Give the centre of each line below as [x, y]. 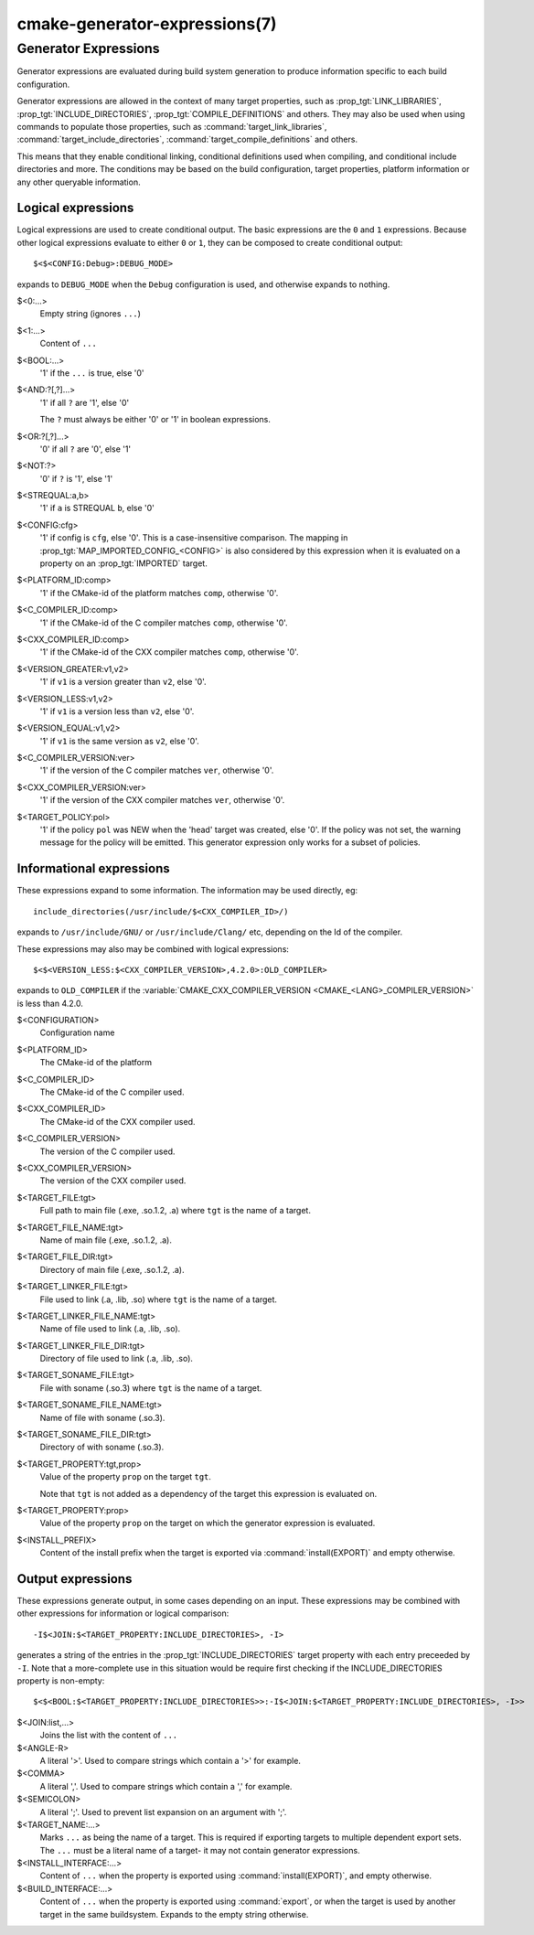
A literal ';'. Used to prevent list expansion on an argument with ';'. [163, 1812]
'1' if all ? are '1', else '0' [85, 402]
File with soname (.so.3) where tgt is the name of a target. [151, 1388]
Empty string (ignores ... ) [91, 314]
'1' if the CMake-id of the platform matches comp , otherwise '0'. [159, 593]
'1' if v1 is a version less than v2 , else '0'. [117, 711]
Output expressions [75, 1579]
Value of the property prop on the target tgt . [126, 1477]
